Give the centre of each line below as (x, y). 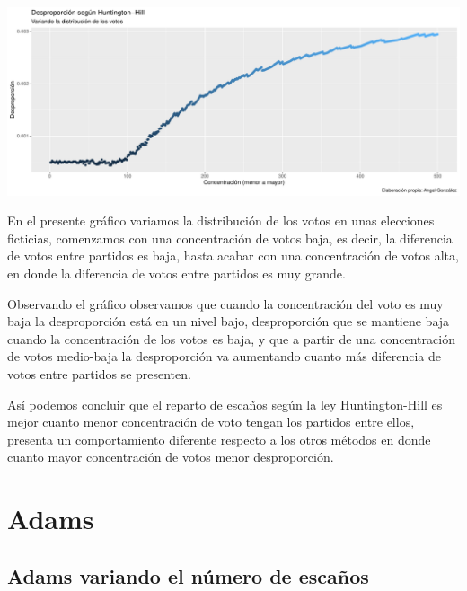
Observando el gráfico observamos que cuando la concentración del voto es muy (225, 303)
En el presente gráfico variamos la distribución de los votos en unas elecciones (221, 221)
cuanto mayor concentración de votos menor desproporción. (171, 457)
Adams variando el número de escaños (188, 575)
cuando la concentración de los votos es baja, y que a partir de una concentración (231, 338)
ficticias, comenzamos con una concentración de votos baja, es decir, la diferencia (230, 238)
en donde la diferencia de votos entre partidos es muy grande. (176, 273)
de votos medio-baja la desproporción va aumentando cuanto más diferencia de (224, 356)
